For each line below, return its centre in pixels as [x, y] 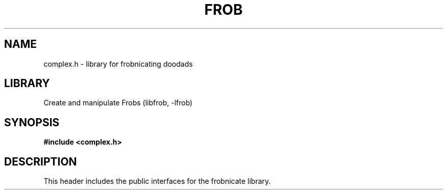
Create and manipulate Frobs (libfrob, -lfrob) [118, 103]
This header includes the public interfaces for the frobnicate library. [157, 181]
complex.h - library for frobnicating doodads [118, 64]
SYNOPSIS [32, 122]
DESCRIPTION [41, 161]
